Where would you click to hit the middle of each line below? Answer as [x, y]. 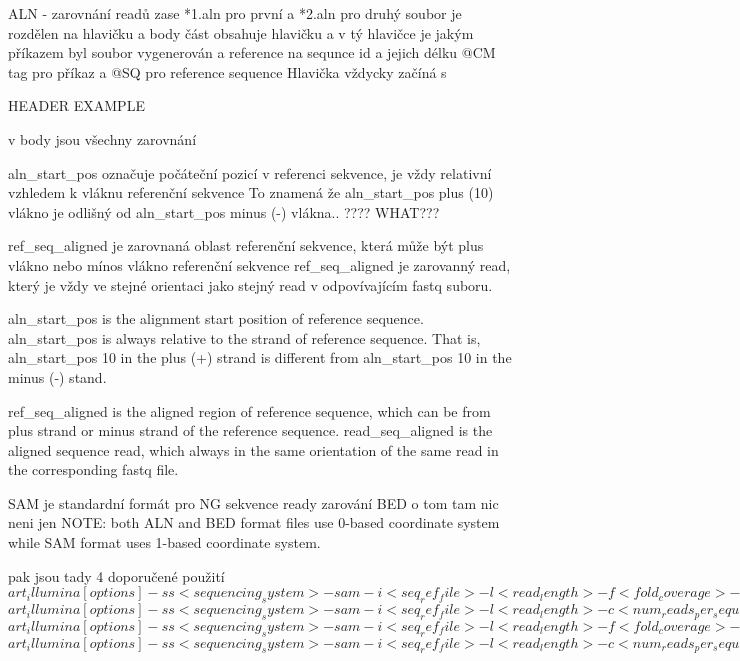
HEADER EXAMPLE [76, 105]
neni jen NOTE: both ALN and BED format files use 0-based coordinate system [254, 522]
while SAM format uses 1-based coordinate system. [164, 542]
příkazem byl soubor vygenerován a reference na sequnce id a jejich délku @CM [252, 52]
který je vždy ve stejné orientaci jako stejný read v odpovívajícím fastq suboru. [250, 284]
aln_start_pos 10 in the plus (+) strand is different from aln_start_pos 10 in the [260, 357]
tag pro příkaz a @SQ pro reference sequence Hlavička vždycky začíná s [227, 71]
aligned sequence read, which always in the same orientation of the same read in [253, 449]
